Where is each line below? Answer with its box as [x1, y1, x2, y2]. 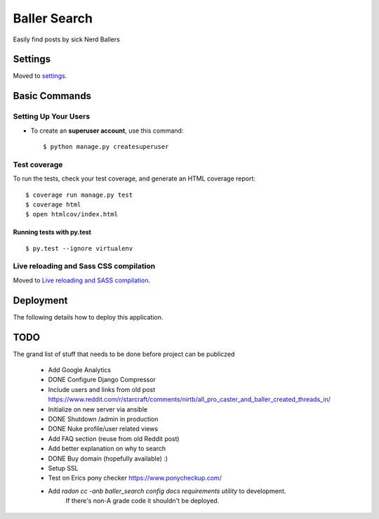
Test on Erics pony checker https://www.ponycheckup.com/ [48, 474, 222, 482]
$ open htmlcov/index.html [25, 211, 119, 218]
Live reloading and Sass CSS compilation [13, 261, 156, 271]
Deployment [13, 294, 68, 306]
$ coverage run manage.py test [25, 190, 133, 199]
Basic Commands [13, 90, 91, 102]
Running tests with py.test [13, 228, 91, 237]
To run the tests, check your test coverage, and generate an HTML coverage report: [13, 174, 256, 183]
